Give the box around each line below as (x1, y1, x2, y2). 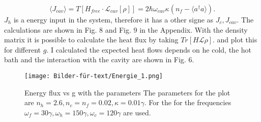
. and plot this (213, 34, 257, 45)
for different (4, 44, 41, 55)
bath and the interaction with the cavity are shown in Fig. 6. (4, 54, 194, 65)
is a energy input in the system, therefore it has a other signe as (13, 14, 214, 25)
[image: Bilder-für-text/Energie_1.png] (24, 72, 163, 80)
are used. (123, 107, 151, 117)
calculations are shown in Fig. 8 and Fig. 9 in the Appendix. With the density (4, 24, 248, 35)
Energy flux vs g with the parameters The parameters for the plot (24, 87, 230, 97)
